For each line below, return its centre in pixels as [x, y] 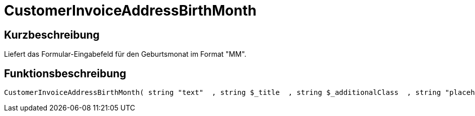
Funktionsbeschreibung [65, 73]
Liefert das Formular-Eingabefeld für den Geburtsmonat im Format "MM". [125, 54]
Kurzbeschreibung [52, 35]
